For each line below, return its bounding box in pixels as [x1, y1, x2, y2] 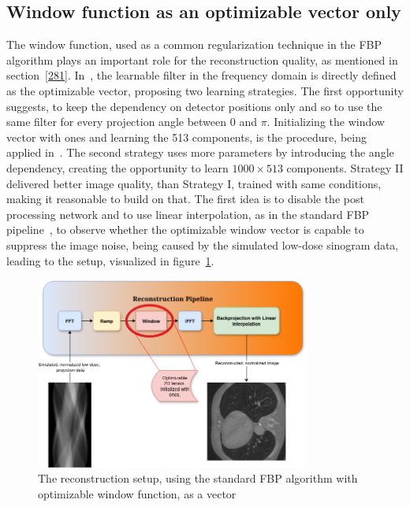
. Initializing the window [266, 113, 385, 130]
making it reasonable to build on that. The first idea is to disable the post [6, 191, 364, 207]
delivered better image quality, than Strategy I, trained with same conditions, [6, 175, 382, 191]
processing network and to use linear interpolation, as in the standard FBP [6, 205, 370, 222]
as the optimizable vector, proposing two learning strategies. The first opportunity [6, 82, 404, 98]
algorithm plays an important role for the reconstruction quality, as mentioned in [6, 51, 398, 68]
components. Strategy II [286, 159, 404, 176]
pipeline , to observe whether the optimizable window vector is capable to [6, 221, 364, 238]
